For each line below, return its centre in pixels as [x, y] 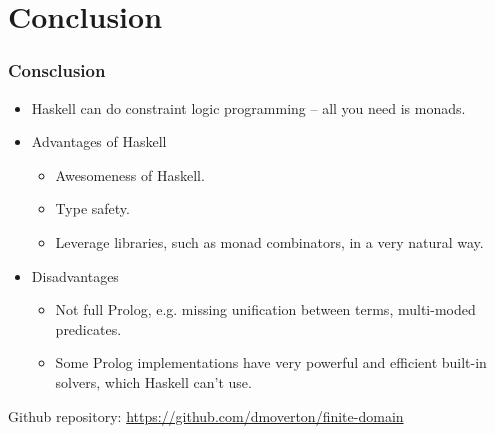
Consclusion [57, 70]
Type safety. [92, 208]
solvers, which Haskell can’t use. [153, 381]
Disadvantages [75, 275]
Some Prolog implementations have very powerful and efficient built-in [271, 362]
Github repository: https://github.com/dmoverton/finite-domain [206, 415]
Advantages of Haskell [99, 141]
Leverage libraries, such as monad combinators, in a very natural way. [269, 241]
